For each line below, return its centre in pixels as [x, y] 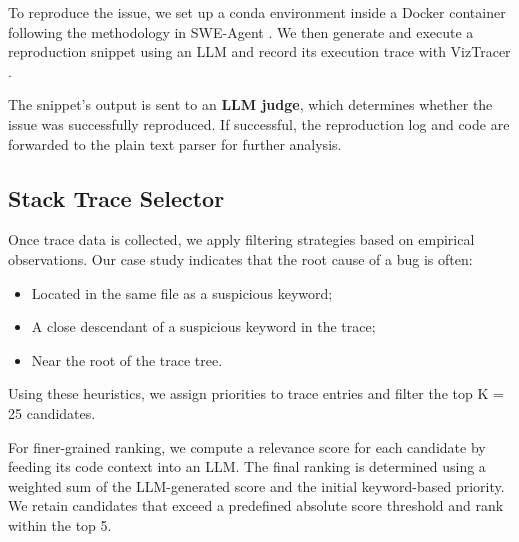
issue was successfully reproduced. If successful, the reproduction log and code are [259, 123]
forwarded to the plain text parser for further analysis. [175, 143]
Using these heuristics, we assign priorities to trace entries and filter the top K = [256, 393]
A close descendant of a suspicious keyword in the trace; [203, 326]
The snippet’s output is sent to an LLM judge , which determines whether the [250, 104]
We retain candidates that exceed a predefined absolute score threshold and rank [256, 505]
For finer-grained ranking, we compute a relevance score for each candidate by [247, 446]
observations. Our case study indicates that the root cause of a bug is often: [240, 258]
